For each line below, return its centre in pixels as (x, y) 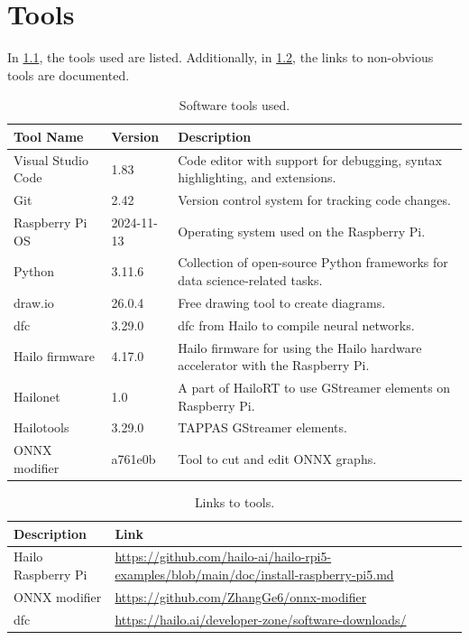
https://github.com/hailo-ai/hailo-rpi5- (223, 557)
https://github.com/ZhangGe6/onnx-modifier (241, 596)
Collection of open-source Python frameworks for (313, 262)
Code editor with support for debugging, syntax (310, 159)
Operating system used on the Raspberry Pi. (302, 231)
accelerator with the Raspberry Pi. (274, 365)
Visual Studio (51, 159)
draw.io (34, 302)
